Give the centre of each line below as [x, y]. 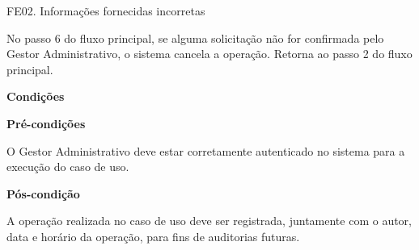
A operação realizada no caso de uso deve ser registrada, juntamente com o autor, [209, 221]
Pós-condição [43, 193]
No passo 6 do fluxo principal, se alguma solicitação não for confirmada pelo [195, 37]
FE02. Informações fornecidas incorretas [106, 10]
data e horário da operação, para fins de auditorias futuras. [153, 236]
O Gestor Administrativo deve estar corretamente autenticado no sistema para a [206, 150]
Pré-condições [46, 123]
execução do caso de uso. [68, 167]
